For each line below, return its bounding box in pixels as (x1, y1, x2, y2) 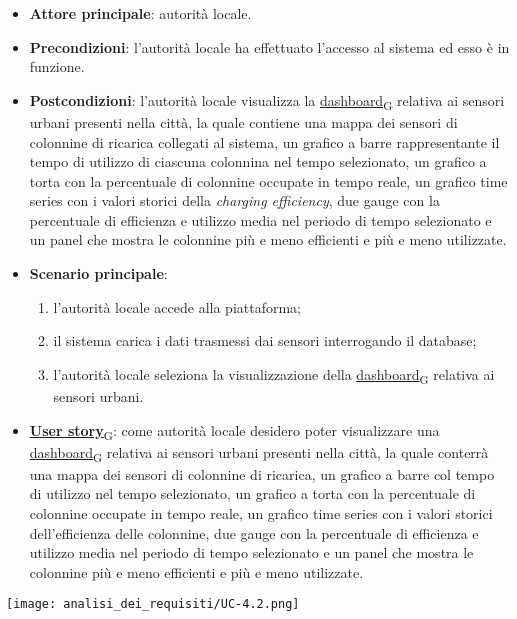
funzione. (29, 56, 85, 77)
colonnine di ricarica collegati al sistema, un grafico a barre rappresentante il (29, 131, 500, 152)
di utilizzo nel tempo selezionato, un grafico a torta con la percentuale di (29, 483, 476, 504)
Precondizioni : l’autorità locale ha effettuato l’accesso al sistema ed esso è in (29, 36, 510, 57)
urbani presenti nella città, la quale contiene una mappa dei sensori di (29, 111, 458, 132)
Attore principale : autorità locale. (29, 3, 252, 23)
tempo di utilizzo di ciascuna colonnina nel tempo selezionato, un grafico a (29, 151, 487, 172)
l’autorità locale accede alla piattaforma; (53, 296, 302, 317)
